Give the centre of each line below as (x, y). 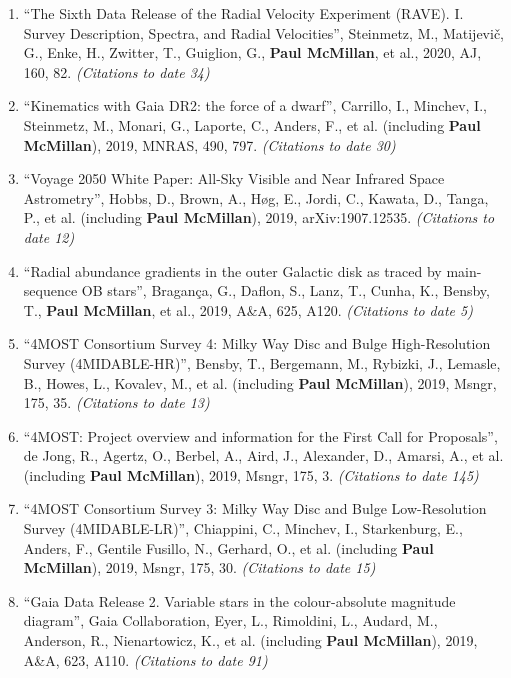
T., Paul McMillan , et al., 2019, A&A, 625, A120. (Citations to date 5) (248, 309)
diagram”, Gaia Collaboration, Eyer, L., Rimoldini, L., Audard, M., (230, 620)
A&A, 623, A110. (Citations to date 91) (145, 659)
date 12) (49, 236)
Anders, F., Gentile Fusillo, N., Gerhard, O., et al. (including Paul (228, 547)
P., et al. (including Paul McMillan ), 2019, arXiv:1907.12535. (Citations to (259, 217)
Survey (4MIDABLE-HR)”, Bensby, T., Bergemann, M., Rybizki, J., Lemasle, (262, 362)
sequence (50, 290)
